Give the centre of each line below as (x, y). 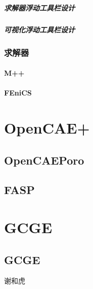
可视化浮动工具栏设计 (39, 29)
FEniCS (18, 93)
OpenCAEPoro (44, 160)
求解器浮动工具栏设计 (39, 7)
